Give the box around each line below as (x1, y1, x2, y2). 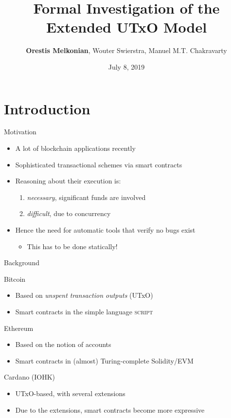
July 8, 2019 (108, 61, 145, 72)
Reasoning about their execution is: (15, 176, 121, 186)
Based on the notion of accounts (15, 339, 111, 349)
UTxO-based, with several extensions (15, 388, 125, 398)
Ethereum (4, 323, 34, 333)
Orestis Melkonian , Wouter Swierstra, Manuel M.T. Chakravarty (26, 45, 227, 55)
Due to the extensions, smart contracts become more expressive (15, 404, 205, 415)
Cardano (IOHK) (4, 372, 55, 382)
